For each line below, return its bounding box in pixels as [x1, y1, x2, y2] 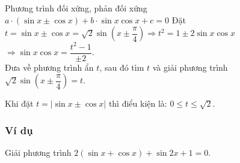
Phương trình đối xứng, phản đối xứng [5, 2, 147, 14]
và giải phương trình [152, 61, 228, 73]
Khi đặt [5, 97, 34, 110]
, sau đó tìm [99, 61, 144, 73]
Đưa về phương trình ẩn [5, 61, 94, 73]
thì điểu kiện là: [108, 97, 167, 110]
